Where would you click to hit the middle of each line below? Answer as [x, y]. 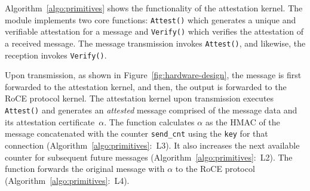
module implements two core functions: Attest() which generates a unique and [151, 19]
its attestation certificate [50, 121]
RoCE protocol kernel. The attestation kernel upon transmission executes [139, 98]
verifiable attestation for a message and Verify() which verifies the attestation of [154, 31]
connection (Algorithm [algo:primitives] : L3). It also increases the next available [152, 145]
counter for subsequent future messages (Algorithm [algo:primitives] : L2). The [149, 157]
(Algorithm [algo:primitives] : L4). [67, 180]
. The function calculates [149, 121]
